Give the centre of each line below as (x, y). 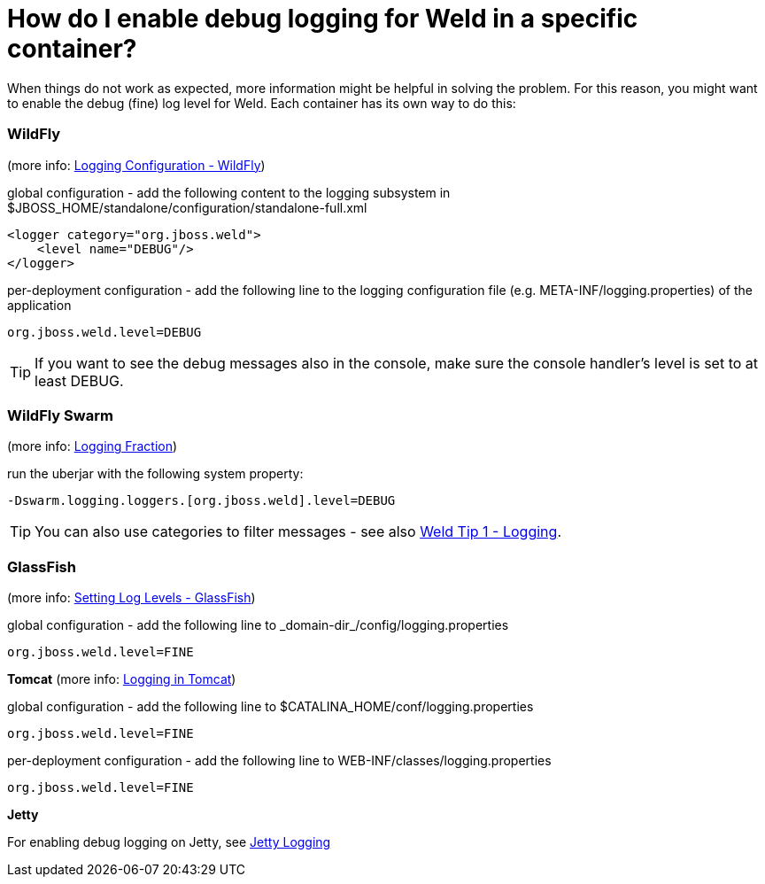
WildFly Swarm (60, 415)
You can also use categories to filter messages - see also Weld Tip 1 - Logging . (298, 532)
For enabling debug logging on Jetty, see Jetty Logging (169, 842)
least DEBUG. (79, 380)
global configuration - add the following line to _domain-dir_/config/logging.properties (258, 625)
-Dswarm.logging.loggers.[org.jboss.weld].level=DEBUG (201, 501)
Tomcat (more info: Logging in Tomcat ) (122, 679)
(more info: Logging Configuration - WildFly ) (136, 165)
